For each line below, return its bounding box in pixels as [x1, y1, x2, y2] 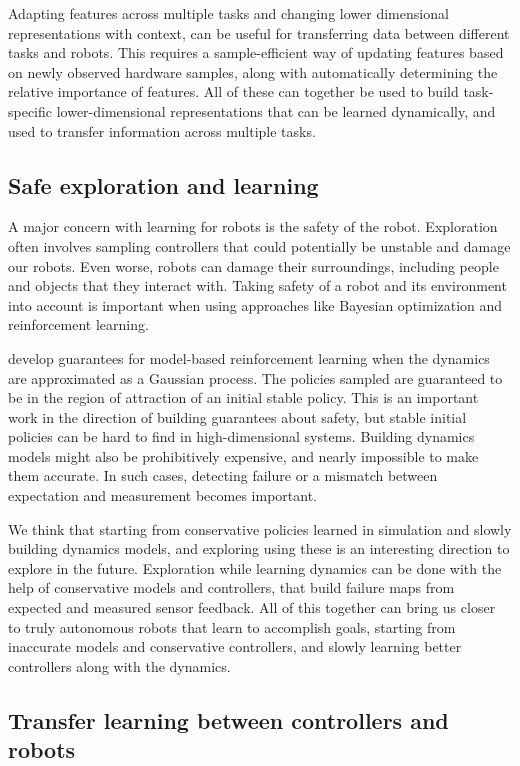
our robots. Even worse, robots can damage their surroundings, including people [8, 255, 499, 276]
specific [8, 100, 53, 121]
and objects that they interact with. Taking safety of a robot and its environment [8, 275, 507, 296]
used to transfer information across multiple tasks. [8, 120, 316, 141]
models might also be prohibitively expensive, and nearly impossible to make [8, 445, 479, 466]
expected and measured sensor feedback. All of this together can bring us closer [8, 597, 496, 618]
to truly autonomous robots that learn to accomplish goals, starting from [8, 616, 456, 637]
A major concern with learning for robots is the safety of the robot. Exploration [8, 216, 498, 237]
